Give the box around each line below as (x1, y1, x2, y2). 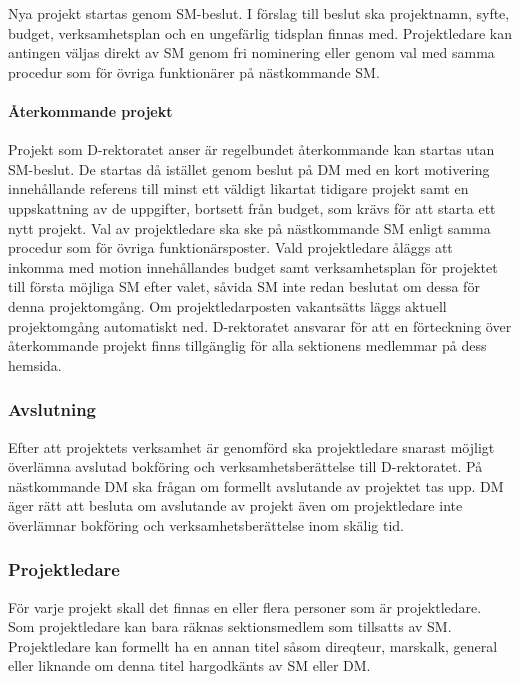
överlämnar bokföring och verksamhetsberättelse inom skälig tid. (8, 514, 405, 535)
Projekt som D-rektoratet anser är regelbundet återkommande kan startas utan (8, 139, 495, 160)
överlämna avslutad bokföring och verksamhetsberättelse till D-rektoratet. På (8, 456, 483, 477)
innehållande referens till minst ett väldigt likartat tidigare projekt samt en (8, 178, 469, 199)
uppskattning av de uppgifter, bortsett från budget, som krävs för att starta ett (8, 197, 496, 218)
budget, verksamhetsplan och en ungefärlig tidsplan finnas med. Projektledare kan (8, 22, 512, 43)
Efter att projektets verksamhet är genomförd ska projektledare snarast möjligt (8, 436, 495, 457)
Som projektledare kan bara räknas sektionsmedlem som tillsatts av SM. (8, 616, 452, 637)
